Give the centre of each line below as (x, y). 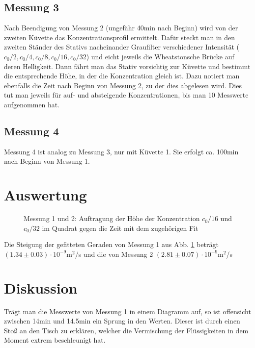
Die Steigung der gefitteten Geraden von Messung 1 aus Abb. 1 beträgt (111, 244)
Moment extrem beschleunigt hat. (55, 340)
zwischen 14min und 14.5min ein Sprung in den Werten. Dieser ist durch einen (122, 321)
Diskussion (41, 287)
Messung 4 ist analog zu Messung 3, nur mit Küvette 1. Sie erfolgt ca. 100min (121, 151)
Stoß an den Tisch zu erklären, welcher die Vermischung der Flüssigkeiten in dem (126, 330)
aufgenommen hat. (32, 104)
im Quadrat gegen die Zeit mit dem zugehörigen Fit (120, 228)
